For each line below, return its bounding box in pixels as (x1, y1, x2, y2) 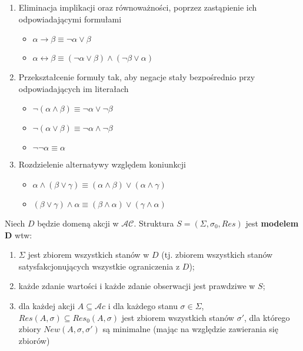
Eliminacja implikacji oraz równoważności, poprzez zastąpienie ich (18, 1, 257, 13)
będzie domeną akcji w (37, 216, 119, 229)
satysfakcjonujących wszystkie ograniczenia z (18, 260, 180, 272)
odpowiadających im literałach (18, 82, 129, 94)
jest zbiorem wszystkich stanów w (28, 248, 149, 261)
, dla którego (244, 311, 290, 323)
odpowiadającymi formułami (18, 12, 122, 25)
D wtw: (5, 228, 32, 241)
